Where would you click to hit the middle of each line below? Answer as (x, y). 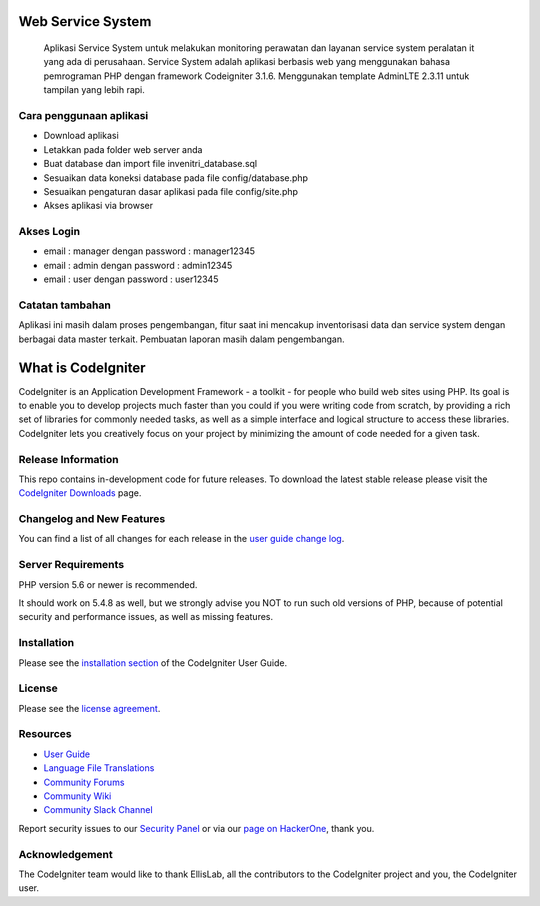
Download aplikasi (81, 136)
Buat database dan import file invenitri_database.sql (150, 164)
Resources (45, 734)
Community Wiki (77, 796)
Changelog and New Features (92, 519)
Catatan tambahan (65, 305)
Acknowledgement (66, 854)
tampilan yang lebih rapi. (94, 90)
